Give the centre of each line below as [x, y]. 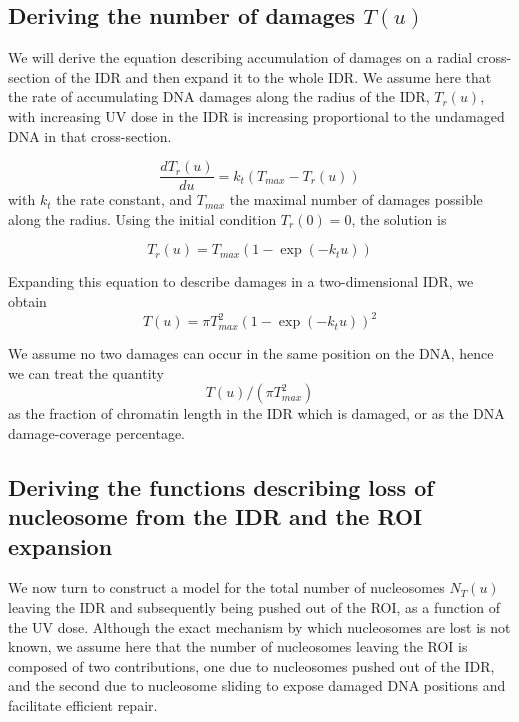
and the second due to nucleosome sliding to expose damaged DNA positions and [257, 685]
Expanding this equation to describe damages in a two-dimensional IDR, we [241, 281]
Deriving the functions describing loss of [221, 486]
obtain [27, 301]
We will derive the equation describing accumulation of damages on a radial [240, 57]
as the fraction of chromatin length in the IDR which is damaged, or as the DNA [256, 413]
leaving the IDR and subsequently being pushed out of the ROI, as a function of [254, 607]
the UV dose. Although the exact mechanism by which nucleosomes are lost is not [259, 626]
